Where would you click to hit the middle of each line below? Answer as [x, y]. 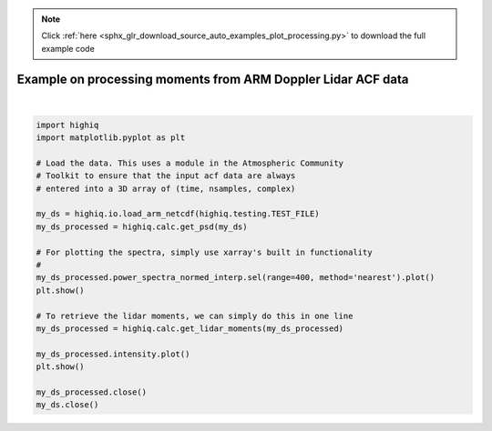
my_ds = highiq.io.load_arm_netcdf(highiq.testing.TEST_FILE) [178, 214]
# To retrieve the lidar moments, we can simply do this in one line [195, 316]
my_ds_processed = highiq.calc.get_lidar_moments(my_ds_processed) [190, 328]
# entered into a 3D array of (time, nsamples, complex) [166, 188]
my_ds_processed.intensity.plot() [113, 354]
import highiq [67, 125]
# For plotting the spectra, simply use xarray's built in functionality [204, 252]
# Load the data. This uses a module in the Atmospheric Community [190, 163]
